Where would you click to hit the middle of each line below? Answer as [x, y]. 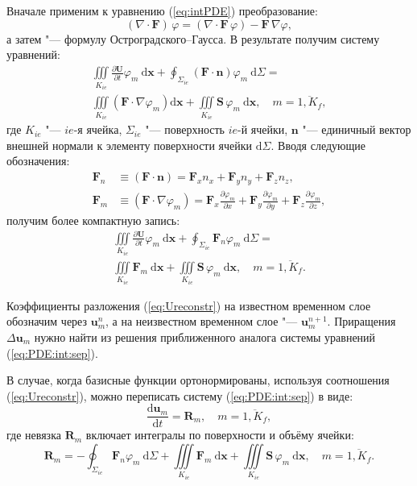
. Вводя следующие [318, 145]
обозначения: [38, 161]
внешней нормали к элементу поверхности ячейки [130, 145]
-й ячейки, [263, 129]
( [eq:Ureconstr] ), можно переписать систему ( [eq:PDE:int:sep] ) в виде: [180, 395]
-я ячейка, [98, 129]
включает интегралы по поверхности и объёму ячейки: [220, 435]
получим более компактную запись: [93, 220]
